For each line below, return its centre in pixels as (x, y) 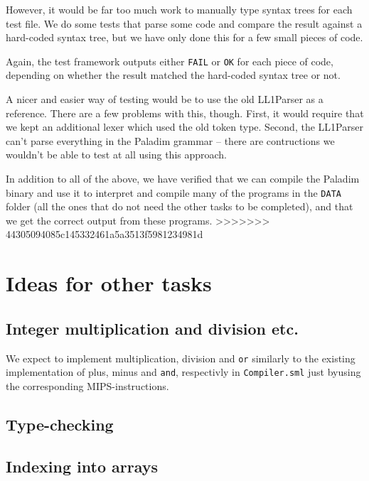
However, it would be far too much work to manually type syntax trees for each (179, 9)
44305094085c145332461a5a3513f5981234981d (105, 234)
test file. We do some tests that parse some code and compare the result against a (184, 23)
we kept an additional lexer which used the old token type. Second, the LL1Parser (184, 127)
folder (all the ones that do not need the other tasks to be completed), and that (180, 206)
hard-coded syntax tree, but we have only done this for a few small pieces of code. (184, 37)
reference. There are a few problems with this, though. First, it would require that (185, 113)
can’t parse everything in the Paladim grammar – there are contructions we (170, 140)
